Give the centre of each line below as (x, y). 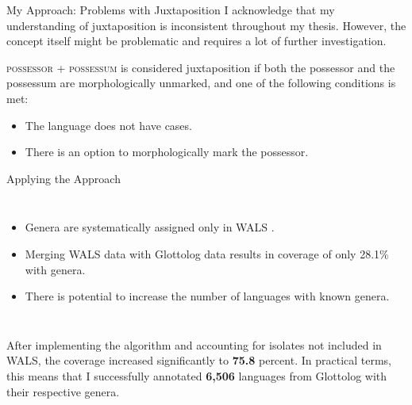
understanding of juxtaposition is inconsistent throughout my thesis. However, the (206, 25)
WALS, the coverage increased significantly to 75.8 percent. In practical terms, (199, 360)
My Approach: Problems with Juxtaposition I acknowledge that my (171, 10)
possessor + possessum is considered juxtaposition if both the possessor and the (201, 67)
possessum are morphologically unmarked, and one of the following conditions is (201, 83)
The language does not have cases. (108, 125)
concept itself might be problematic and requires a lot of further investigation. (196, 41)
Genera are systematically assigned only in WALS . (150, 227)
